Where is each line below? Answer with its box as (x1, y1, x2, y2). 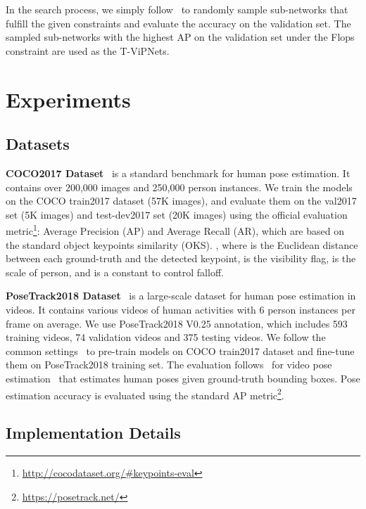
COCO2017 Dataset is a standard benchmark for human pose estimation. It (6, 165, 351, 180)
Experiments (6, 84, 131, 113)
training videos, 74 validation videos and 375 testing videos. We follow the (6, 330, 326, 344)
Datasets (6, 133, 70, 155)
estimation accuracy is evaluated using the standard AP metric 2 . (6, 385, 284, 402)
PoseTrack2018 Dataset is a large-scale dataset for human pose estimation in (6, 288, 356, 303)
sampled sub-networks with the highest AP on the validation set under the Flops (6, 30, 355, 44)
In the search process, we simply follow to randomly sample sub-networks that (6, 2, 348, 16)
